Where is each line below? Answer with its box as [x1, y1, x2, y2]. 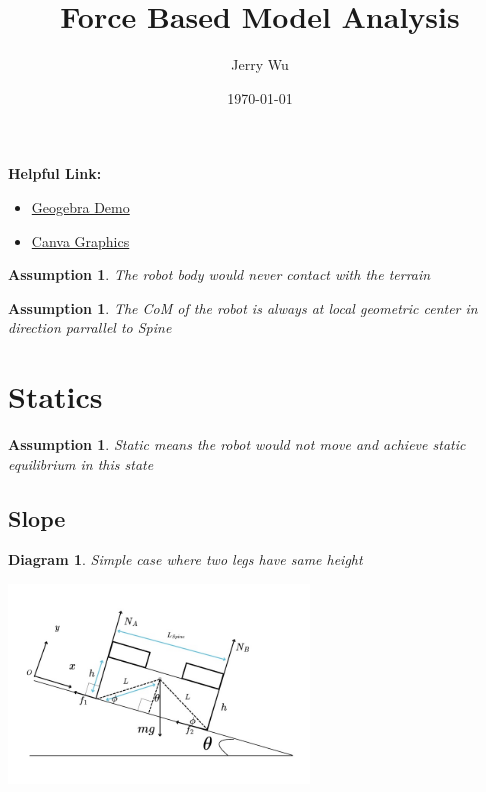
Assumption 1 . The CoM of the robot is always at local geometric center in [8, 297, 478, 318]
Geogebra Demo [31, 196, 130, 217]
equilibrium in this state [8, 453, 154, 474]
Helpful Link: [8, 163, 102, 184]
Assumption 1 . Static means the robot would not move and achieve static [8, 434, 466, 454]
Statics [8, 376, 103, 417]
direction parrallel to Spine [8, 317, 172, 338]
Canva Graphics [31, 230, 130, 251]
